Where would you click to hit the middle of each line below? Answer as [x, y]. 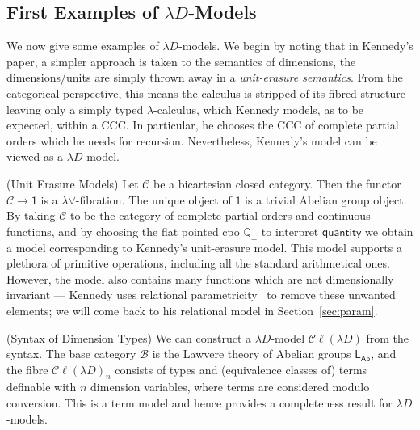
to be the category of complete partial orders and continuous [220, 215]
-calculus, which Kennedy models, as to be [259, 109]
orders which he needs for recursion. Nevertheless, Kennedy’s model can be [192, 140]
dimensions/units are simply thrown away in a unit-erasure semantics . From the [205, 77]
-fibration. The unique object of [153, 199]
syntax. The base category [71, 354]
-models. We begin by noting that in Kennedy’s [296, 46]
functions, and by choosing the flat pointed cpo [123, 231]
